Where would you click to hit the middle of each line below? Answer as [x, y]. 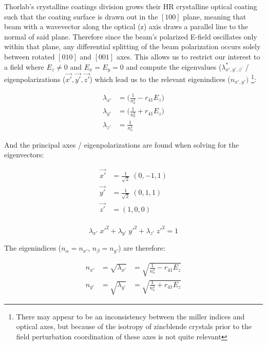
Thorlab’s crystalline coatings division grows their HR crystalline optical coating [131, 6]
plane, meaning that [215, 16]
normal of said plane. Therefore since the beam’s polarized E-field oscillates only [131, 36]
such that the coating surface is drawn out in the [81, 16]
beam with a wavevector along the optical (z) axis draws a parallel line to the [126, 26]
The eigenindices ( [33, 248]
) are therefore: [142, 248]
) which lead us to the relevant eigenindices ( [160, 79]
